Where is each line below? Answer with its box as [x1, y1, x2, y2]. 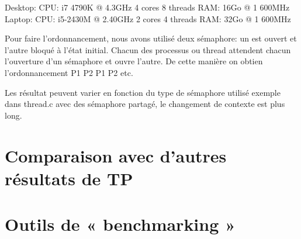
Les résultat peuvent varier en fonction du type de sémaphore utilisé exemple [5, 86, 281, 98]
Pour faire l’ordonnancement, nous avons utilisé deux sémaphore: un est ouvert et [5, 32, 297, 44]
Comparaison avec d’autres [5, 143, 227, 167]
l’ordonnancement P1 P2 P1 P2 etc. [5, 66, 133, 78]
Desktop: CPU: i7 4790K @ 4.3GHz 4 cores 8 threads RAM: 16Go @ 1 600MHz [5, 1, 290, 13]
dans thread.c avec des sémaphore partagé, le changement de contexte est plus [5, 98, 285, 110]
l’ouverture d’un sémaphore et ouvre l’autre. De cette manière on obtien [5, 55, 263, 67]
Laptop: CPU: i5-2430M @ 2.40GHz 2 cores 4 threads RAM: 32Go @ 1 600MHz [5, 12, 291, 25]
